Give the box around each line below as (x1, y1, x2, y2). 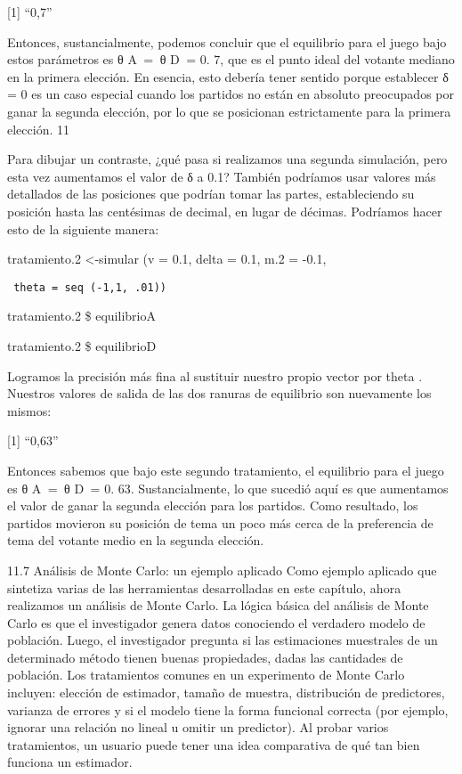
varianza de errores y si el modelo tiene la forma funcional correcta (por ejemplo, (7, 700, 449, 719)
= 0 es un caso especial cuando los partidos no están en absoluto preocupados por (7, 85, 454, 103)
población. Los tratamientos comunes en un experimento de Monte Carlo (7, 665, 405, 684)
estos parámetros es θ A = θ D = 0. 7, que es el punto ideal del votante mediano (7, 50, 455, 69)
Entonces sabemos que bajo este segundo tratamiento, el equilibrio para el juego (7, 460, 444, 479)
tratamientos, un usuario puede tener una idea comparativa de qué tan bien (7, 735, 420, 754)
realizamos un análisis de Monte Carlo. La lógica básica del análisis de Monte (7, 596, 429, 615)
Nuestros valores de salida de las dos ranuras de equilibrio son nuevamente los (7, 384, 432, 403)
